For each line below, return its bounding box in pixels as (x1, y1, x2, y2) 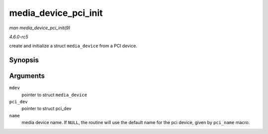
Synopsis (9, 56, 39, 65)
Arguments (9, 72, 45, 80)
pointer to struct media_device (21, 92, 87, 98)
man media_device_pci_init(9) (9, 25, 70, 31)
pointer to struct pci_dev (21, 106, 71, 112)
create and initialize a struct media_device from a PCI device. (9, 43, 137, 49)
